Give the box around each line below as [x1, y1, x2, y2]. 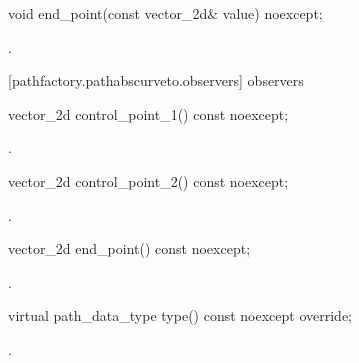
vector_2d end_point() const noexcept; [8, 238, 251, 259]
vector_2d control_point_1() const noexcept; [8, 103, 289, 124]
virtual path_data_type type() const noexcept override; [8, 305, 353, 326]
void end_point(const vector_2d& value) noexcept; [8, 3, 323, 23]
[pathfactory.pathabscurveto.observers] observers [8, 70, 304, 91]
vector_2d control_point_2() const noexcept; [8, 170, 289, 191]
